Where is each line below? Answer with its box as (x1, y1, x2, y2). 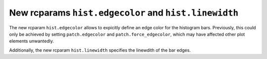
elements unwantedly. (9, 38, 54, 44)
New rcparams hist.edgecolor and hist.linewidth (9, 7, 239, 18)
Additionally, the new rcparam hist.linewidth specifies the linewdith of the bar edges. (9, 47, 191, 53)
